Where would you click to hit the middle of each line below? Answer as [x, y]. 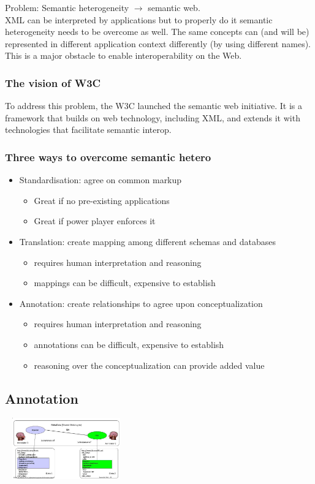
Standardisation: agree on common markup [101, 180]
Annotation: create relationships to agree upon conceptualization [141, 303]
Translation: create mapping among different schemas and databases [147, 241]
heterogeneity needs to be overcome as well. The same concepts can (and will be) [157, 32]
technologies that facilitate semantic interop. [88, 130]
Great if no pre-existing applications [102, 200]
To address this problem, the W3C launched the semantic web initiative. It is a [154, 106]
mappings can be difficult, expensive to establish [125, 283]
